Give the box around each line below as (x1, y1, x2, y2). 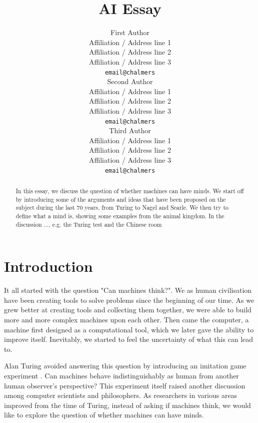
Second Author (107, 76, 153, 87)
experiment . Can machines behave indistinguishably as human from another (4, 370, 239, 380)
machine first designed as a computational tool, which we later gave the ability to (4, 324, 254, 334)
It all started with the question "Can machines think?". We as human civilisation (4, 285, 252, 295)
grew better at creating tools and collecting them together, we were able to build (4, 304, 251, 315)
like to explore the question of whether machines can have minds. (4, 409, 204, 420)
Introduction (4, 256, 93, 276)
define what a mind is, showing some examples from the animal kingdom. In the (15, 211, 224, 220)
